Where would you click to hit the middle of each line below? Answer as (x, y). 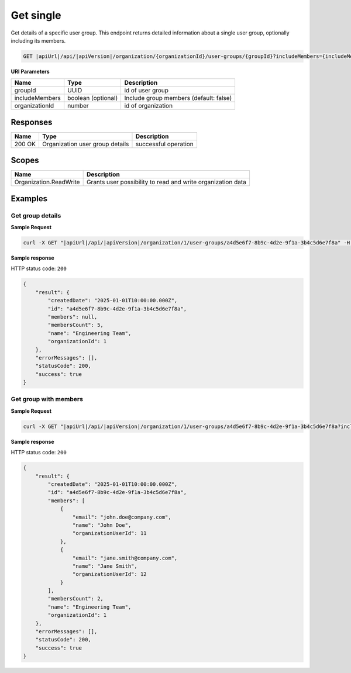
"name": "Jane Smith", (105, 566)
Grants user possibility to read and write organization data (166, 182)
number (78, 106)
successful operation (165, 144)
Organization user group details (85, 144)
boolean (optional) (93, 98)
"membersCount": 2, (75, 599)
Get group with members (47, 399)
